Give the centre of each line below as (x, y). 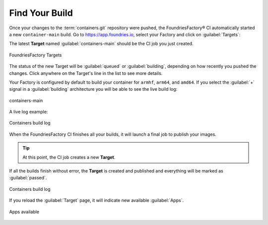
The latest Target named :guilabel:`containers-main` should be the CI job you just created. (101, 44)
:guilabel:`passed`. (28, 178)
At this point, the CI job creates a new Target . (69, 157)
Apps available (24, 212)
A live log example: (29, 112)
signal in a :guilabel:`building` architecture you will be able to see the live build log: (93, 89)
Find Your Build (41, 13)
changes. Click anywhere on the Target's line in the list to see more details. (86, 73)
